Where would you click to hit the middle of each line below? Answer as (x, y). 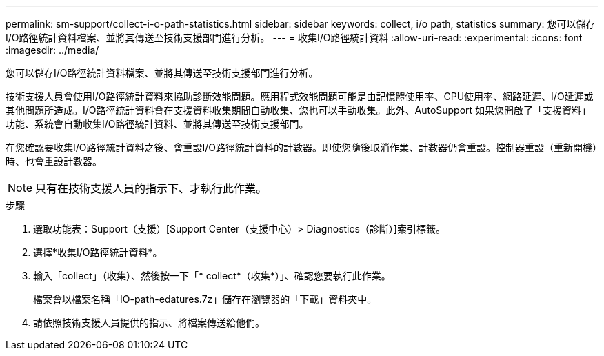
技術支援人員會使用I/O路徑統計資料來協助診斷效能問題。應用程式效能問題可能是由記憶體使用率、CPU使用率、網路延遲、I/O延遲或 (300, 96)
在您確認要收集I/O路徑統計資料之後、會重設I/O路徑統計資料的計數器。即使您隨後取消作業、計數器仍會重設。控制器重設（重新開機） (302, 147)
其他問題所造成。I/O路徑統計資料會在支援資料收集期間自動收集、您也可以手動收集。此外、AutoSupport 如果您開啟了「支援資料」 (299, 110)
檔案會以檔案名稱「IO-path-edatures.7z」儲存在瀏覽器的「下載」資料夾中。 (205, 299)
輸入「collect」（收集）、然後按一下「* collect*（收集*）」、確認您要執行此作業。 (212, 276)
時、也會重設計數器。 (54, 161)
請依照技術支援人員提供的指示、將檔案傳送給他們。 (149, 323)
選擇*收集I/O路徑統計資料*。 (98, 252)
